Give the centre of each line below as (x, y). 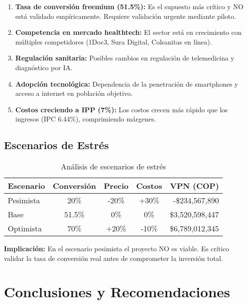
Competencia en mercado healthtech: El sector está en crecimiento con (128, 32)
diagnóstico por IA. (44, 67)
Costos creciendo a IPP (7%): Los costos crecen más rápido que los (122, 109)
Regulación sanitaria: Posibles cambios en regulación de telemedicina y (125, 58)
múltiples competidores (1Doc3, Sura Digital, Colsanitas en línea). (114, 41)
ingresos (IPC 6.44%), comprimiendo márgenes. (86, 119)
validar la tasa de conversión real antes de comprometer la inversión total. (114, 258)
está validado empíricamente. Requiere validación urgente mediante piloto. (126, 16)
